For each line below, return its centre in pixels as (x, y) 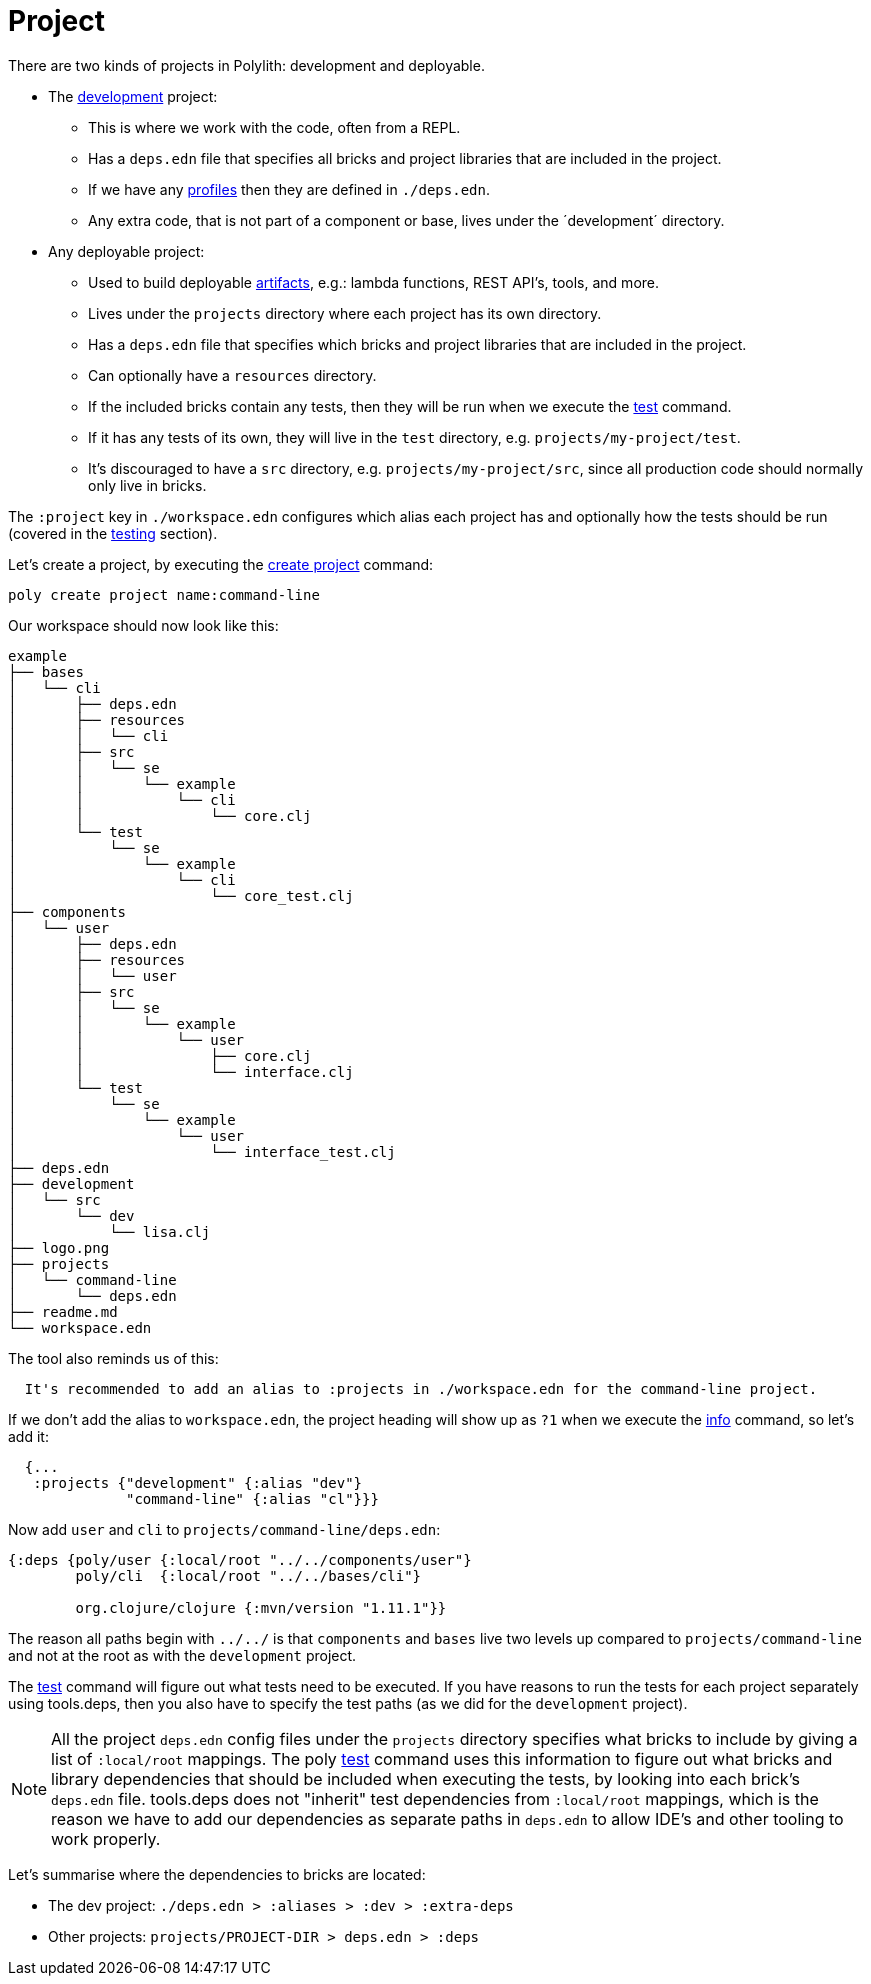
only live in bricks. (147, 485)
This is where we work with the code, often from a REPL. (274, 127)
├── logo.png (59, 1247)
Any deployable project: (126, 251)
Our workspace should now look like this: (143, 625)
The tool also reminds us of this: (113, 1358)
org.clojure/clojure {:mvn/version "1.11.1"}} (261, 1607)
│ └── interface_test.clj (202, 1151)
